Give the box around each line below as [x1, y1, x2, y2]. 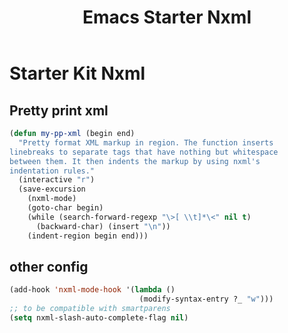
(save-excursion [18, 184, 86, 195]
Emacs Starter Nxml [82, 6, 252, 29]
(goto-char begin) [27, 203, 104, 213]
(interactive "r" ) [18, 175, 96, 185]
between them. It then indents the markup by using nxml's [9, 156, 261, 166]
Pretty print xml [9, 102, 109, 119]
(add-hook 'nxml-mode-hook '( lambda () [9, 285, 176, 295]
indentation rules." [9, 166, 96, 176]
